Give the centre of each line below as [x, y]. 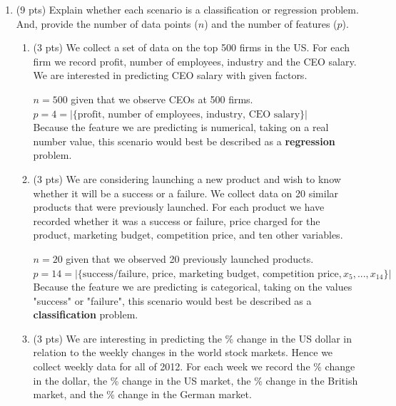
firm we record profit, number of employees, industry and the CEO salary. [195, 61]
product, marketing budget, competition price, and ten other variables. [188, 235]
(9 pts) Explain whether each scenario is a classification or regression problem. [187, 9]
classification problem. [86, 314]
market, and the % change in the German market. [142, 394]
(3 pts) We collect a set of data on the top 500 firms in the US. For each [191, 47]
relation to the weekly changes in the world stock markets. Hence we [183, 352]
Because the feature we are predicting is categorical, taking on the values [193, 287]
